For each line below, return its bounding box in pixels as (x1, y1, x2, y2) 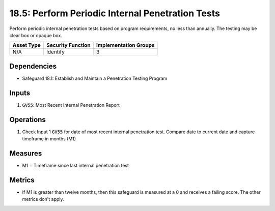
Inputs (9, 88, 31, 97)
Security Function (46, 42, 91, 49)
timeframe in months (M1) (22, 136, 76, 142)
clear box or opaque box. (9, 32, 62, 38)
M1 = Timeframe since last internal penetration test (22, 162, 129, 168)
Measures (9, 149, 42, 158)
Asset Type (12, 42, 41, 49)
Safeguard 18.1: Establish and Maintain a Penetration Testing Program (22, 75, 168, 81)
